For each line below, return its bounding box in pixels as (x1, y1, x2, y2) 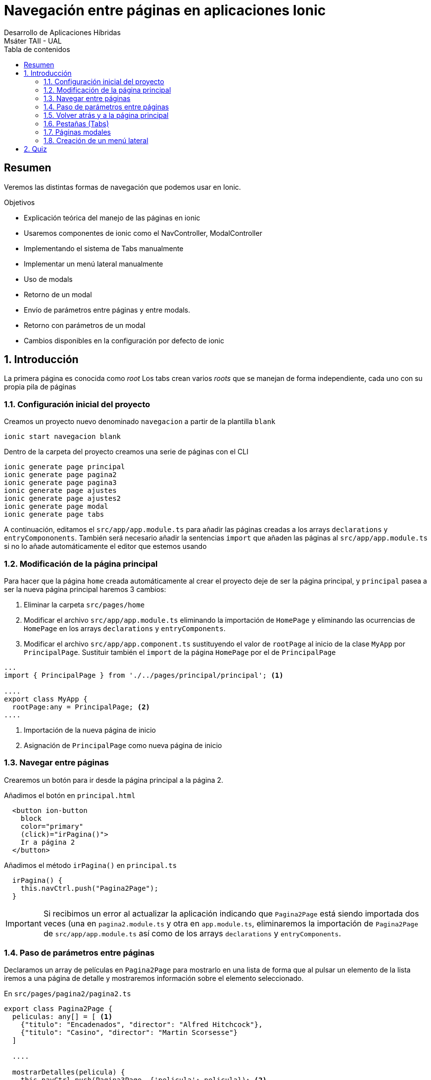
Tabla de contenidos (4, 45, 70, 54)
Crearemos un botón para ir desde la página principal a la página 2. (4, 775, 224, 784)
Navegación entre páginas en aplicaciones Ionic (4, 2, 326, 19)
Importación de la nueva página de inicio (24, 725, 156, 734)
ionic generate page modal (4, 502, 108, 511)
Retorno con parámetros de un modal (24, 321, 145, 329)
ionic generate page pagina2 (4, 471, 117, 479)
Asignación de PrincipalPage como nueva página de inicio (24, 741, 222, 750)
